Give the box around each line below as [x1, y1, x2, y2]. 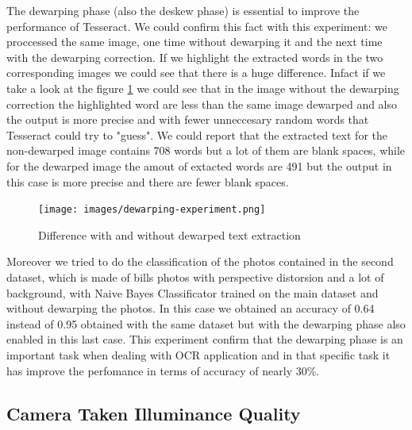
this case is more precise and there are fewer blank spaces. [6, 173, 289, 190]
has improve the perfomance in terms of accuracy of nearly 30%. [6, 362, 320, 378]
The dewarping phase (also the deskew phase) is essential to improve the [6, 2, 360, 18]
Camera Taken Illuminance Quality [6, 401, 301, 425]
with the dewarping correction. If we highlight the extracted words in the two [6, 48, 383, 65]
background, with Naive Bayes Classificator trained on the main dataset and [6, 284, 379, 301]
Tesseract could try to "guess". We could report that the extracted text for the [6, 126, 387, 143]
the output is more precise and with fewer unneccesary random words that [6, 111, 369, 128]
